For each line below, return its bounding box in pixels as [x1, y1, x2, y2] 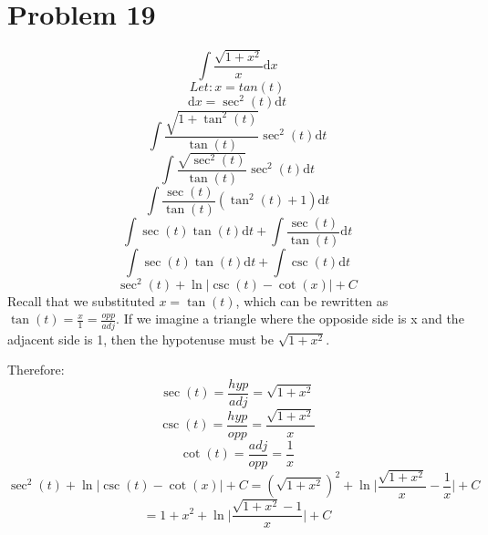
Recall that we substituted [7, 291, 155, 310]
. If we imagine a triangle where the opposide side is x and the [116, 309, 464, 328]
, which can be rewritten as [235, 291, 389, 310]
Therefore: [7, 360, 65, 379]
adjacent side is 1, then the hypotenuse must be [7, 329, 274, 348]
